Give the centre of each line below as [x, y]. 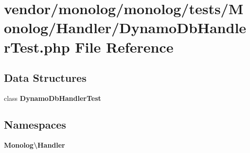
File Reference [124, 47]
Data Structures [45, 78]
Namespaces [35, 124]
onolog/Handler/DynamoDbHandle [125, 28]
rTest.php [37, 47]
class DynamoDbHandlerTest [53, 98]
